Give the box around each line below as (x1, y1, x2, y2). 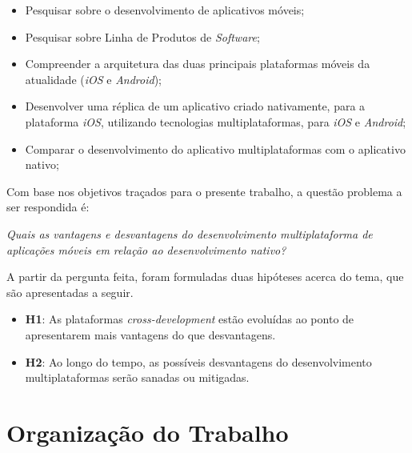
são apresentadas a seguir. (6, 283, 134, 300)
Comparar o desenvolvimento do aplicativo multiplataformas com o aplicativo (25, 140, 406, 157)
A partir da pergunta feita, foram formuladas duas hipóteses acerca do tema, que (6, 268, 404, 285)
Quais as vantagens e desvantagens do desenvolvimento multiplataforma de (6, 225, 373, 242)
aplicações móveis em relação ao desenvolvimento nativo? (6, 241, 286, 258)
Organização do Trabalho (6, 415, 289, 448)
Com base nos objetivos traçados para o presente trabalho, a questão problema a (6, 182, 402, 199)
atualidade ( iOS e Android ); (25, 70, 162, 87)
